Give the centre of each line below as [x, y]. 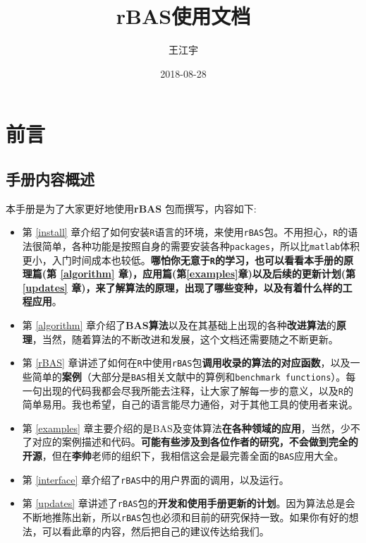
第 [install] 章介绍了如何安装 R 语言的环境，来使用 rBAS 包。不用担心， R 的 [185, 232]
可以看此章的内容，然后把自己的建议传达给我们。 [155, 531]
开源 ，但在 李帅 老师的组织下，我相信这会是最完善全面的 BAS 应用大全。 [183, 455]
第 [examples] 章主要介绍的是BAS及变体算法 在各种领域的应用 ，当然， [181, 428]
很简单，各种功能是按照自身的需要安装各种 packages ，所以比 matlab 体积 [196, 245]
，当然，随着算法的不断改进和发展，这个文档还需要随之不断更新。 [185, 339]
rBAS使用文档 [183, 16]
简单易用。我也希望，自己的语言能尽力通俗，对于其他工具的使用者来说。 [190, 404]
